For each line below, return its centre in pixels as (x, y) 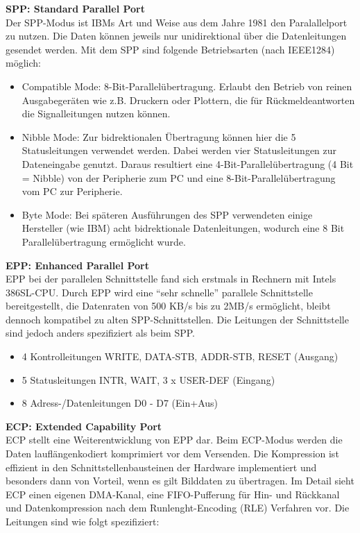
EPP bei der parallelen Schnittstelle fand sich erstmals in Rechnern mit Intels (171, 279)
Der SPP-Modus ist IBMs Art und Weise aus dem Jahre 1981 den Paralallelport (177, 22)
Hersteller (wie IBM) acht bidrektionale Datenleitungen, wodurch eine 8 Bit (183, 228)
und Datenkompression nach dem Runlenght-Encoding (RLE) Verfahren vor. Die (178, 508)
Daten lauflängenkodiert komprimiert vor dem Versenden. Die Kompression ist (172, 454)
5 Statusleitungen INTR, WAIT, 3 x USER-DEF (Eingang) (148, 379)
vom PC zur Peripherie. (72, 191)
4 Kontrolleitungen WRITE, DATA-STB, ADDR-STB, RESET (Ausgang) (180, 356)
